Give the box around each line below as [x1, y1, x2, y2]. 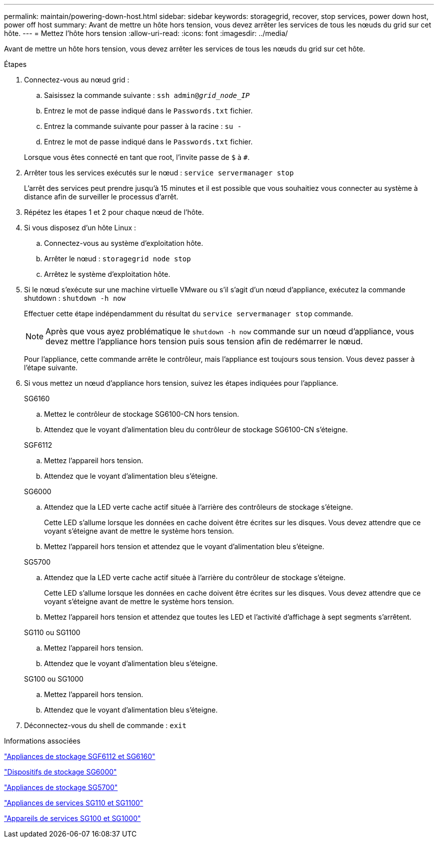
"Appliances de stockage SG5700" [4, 783, 118, 792]
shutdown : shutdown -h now [24, 294, 126, 302]
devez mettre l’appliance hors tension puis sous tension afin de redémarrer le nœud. [45, 336, 363, 346]
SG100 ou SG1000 [24, 675, 83, 683]
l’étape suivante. [24, 363, 78, 372]
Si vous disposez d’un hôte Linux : [24, 223, 136, 232]
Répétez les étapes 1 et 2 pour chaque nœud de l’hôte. [24, 208, 204, 216]
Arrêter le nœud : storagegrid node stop [44, 254, 191, 263]
